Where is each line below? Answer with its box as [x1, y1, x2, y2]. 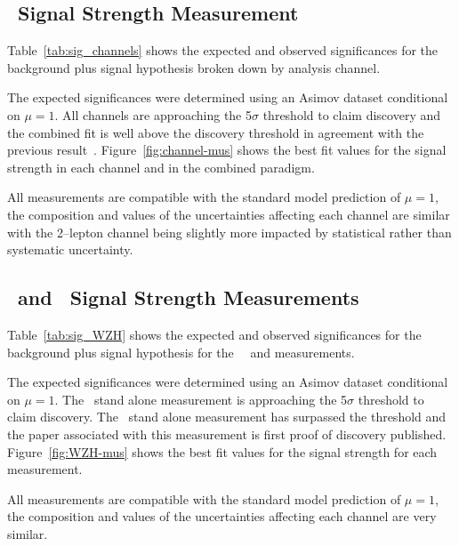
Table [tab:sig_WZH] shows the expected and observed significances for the [7, 325, 422, 343]
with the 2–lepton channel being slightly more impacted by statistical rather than [7, 222, 452, 241]
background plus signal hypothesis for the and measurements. [7, 342, 355, 361]
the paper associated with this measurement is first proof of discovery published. [7, 424, 447, 443]
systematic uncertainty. [7, 240, 133, 259]
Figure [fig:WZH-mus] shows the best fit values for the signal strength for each [7, 442, 438, 461]
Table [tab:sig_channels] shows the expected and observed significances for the [7, 41, 439, 60]
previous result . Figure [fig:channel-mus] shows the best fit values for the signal [7, 141, 447, 159]
